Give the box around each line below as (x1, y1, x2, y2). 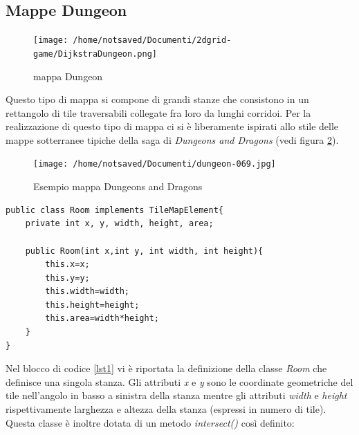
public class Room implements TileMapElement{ (6, 205, 223, 215)
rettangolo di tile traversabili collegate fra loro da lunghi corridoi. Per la (6, 105, 311, 120)
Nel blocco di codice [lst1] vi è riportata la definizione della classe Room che (6, 361, 327, 376)
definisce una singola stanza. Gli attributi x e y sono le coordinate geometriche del (6, 374, 353, 389)
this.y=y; (45, 272, 90, 283)
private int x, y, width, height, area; (25, 219, 214, 229)
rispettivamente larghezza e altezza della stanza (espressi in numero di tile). (6, 402, 326, 416)
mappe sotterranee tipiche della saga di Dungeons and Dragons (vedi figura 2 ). (6, 132, 339, 147)
